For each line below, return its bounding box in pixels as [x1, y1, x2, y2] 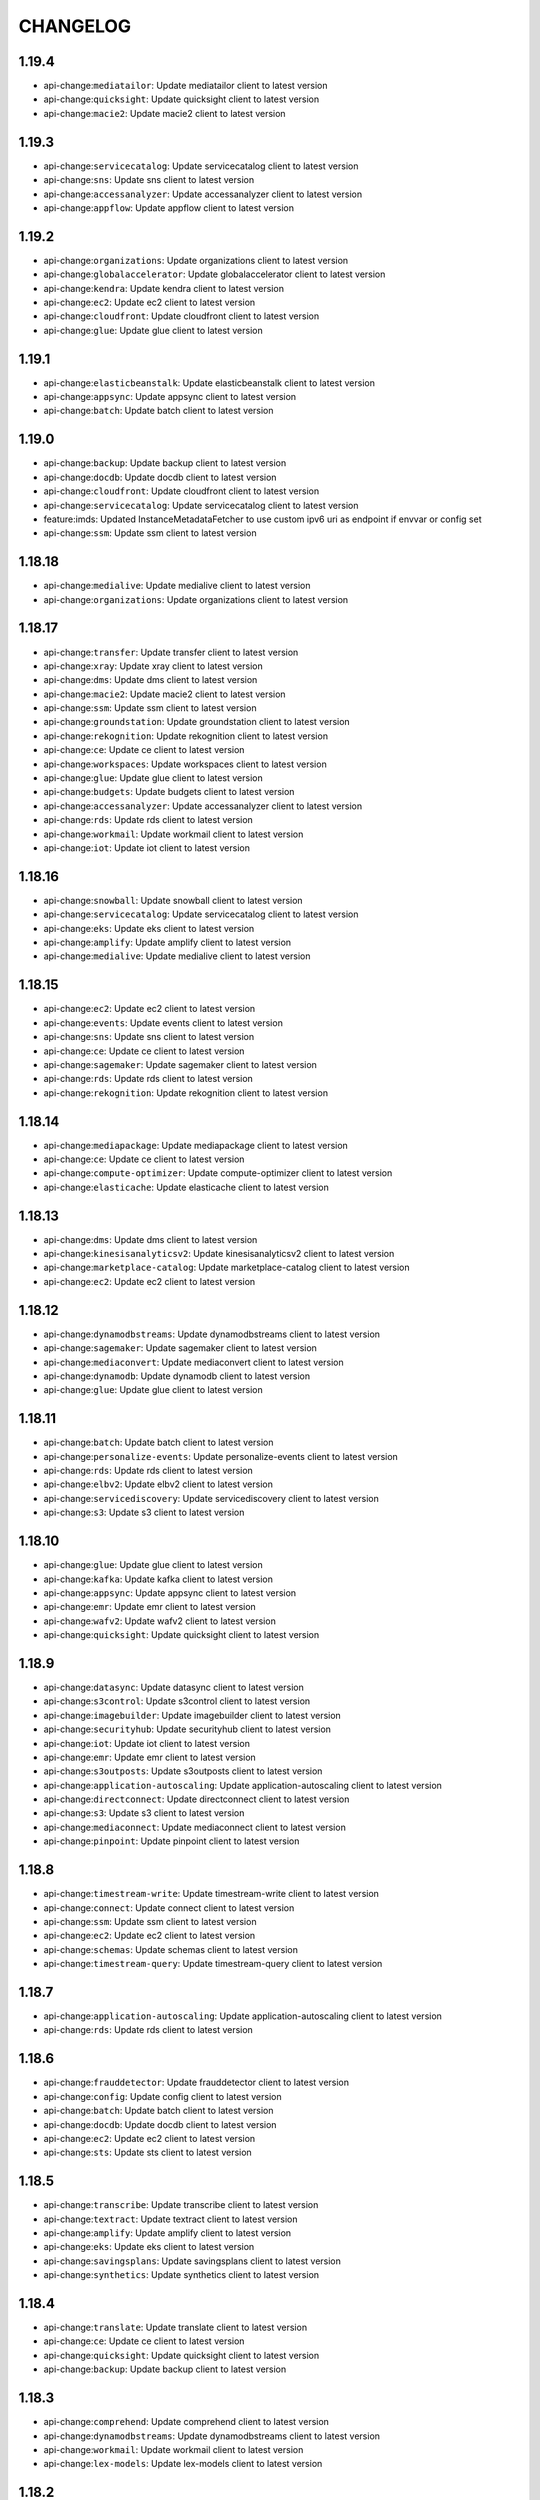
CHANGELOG [18, 15, 132, 37]
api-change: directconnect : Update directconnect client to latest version [43, 1793, 350, 1805]
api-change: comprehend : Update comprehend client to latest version [43, 2416, 330, 2428]
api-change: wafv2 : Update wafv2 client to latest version [43, 1615, 277, 1627]
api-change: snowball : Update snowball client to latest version [43, 894, 304, 906]
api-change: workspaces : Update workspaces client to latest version [43, 758, 327, 770]
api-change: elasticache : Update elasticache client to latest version [43, 1181, 330, 1193]
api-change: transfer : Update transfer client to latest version [43, 646, 299, 658]
